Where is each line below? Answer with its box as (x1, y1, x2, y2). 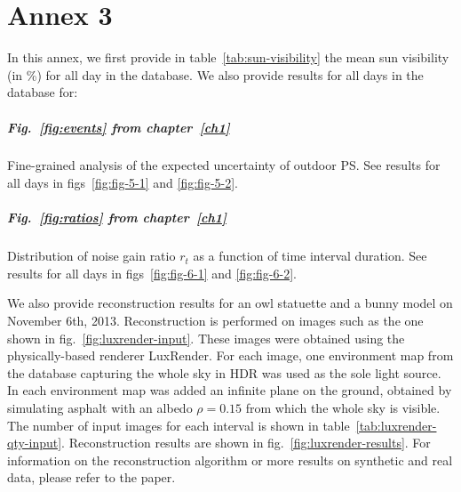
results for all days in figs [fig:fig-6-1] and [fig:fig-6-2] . (7, 263, 297, 282)
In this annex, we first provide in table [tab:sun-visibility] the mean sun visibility (7, 48, 449, 67)
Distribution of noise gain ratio (7, 246, 176, 265)
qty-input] (7, 433, 62, 452)
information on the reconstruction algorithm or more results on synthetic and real (7, 450, 453, 469)
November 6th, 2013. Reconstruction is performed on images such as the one (7, 311, 424, 329)
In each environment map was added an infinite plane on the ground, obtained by (7, 381, 452, 399)
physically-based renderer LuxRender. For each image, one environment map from (7, 346, 454, 365)
